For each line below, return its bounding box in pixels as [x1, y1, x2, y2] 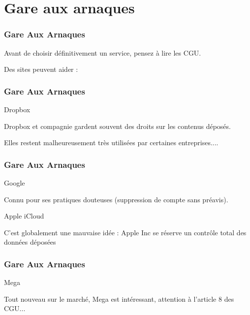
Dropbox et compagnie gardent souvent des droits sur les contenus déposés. [4, 121, 231, 131]
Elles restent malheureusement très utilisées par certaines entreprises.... [4, 137, 219, 148]
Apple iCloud [4, 211, 44, 221]
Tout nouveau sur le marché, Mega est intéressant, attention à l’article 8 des [4, 293, 234, 304]
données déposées [4, 237, 56, 247]
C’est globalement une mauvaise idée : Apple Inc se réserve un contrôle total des [4, 227, 247, 237]
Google [4, 178, 25, 188]
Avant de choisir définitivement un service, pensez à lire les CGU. [4, 47, 201, 58]
